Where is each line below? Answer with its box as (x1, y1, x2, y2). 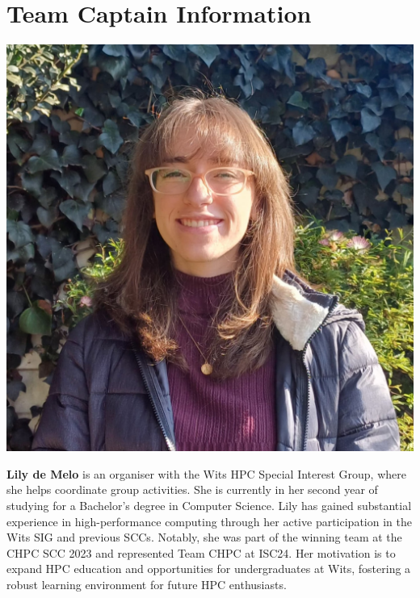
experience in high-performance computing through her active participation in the (6, 512, 412, 529)
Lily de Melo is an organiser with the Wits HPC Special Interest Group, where (6, 465, 406, 482)
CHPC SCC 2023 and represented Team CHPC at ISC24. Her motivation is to (6, 544, 396, 561)
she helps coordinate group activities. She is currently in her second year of (6, 481, 378, 498)
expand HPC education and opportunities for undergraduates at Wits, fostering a (6, 560, 411, 577)
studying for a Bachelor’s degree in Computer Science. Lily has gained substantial (6, 496, 412, 513)
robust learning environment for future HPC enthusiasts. (6, 575, 287, 592)
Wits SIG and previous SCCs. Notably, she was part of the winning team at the (6, 529, 402, 546)
